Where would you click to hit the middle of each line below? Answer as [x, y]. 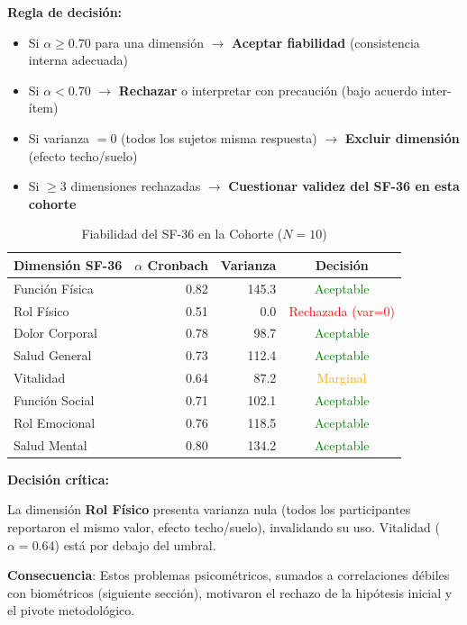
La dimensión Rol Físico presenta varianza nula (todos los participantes [209, 509]
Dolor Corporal [55, 333]
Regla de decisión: [65, 12]
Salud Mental [50, 444]
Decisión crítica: [58, 479]
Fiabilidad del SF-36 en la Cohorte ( [182, 234]
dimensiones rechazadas [136, 186]
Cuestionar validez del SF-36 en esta [344, 186]
